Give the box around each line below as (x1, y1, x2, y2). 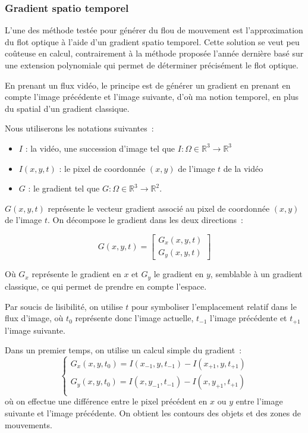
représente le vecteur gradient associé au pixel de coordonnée (48, 202, 270, 214)
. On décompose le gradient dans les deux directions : (47, 214, 243, 226)
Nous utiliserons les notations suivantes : (5, 122, 154, 134)
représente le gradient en (32, 268, 121, 280)
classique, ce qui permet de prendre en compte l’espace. (5, 280, 207, 292)
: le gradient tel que (28, 182, 100, 194)
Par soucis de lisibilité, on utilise (5, 300, 123, 312)
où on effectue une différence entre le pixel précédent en (5, 395, 208, 407)
